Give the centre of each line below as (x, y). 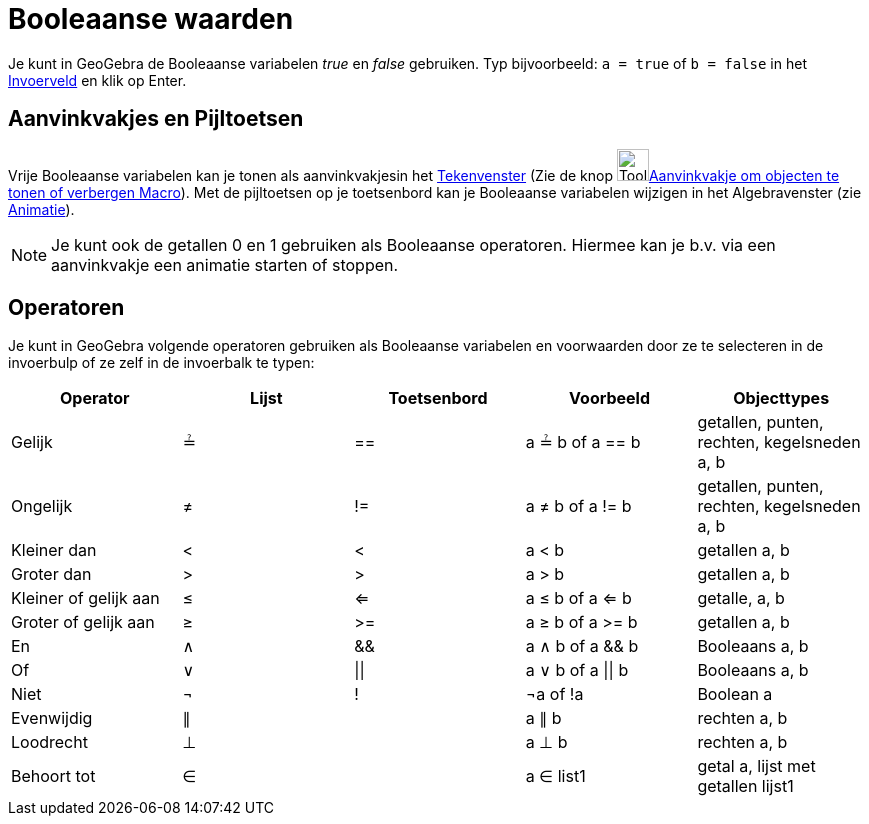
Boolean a (735, 694)
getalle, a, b (741, 598)
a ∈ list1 (555, 776)
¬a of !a (554, 694)
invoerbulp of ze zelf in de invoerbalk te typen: (161, 363)
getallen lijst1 (745, 786)
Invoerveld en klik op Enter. (97, 80)
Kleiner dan (54, 550)
